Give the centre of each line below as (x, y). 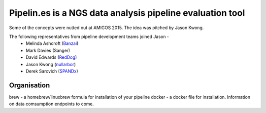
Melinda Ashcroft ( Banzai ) (52, 43)
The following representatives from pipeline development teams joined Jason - (89, 37)
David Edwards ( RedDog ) (51, 57)
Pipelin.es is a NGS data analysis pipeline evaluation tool (127, 13)
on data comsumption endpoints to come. (51, 104)
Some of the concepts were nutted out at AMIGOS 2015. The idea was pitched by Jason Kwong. (106, 28)
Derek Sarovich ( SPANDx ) (52, 71)
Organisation (30, 85)
